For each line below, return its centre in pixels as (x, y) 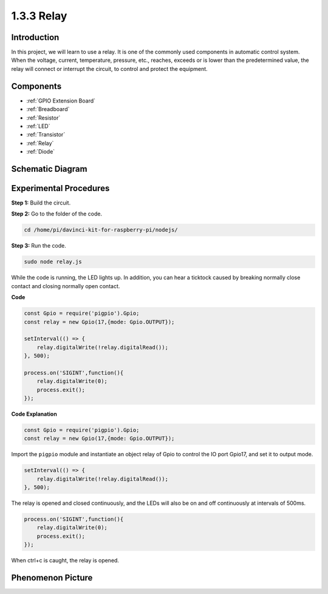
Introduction (35, 37)
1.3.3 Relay (39, 16)
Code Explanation (34, 414)
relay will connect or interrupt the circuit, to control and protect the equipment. (109, 69)
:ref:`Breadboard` (48, 109)
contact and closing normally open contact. (66, 286)
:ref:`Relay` (40, 143)
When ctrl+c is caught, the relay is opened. (65, 561)
